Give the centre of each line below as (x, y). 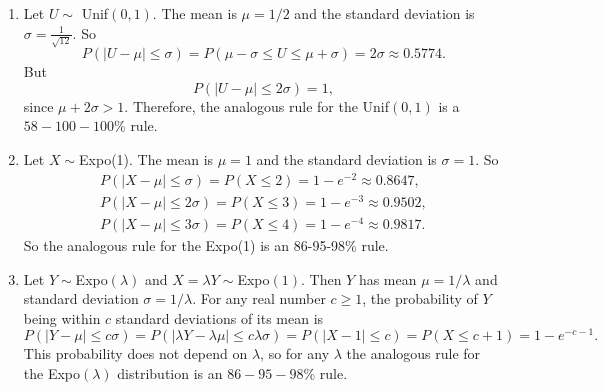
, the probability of (420, 298)
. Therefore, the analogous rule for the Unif (257, 105)
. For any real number (259, 298)
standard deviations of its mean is (219, 317)
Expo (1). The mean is (146, 159)
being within (62, 317)
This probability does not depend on (135, 353)
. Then (321, 278)
